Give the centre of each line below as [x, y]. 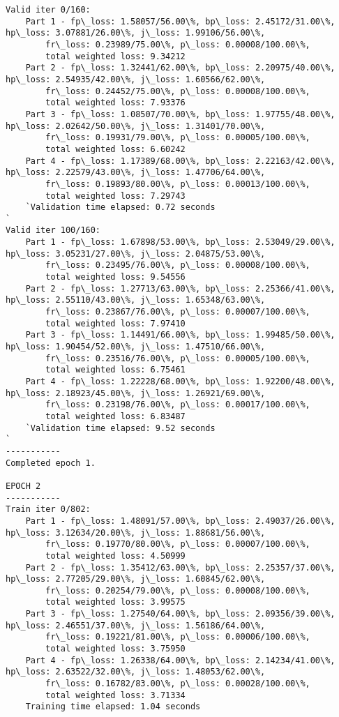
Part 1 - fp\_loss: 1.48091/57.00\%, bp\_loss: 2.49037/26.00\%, [180, 521]
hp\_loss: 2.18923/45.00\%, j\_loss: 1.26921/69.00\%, [136, 393]
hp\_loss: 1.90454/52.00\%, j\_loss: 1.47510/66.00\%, [136, 347]
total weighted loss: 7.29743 [115, 196]
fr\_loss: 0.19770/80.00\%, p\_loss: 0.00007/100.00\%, [178, 544]
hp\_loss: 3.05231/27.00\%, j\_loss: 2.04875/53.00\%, [136, 254]
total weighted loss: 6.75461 [115, 370]
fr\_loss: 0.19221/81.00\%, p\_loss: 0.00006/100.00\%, [178, 637]
